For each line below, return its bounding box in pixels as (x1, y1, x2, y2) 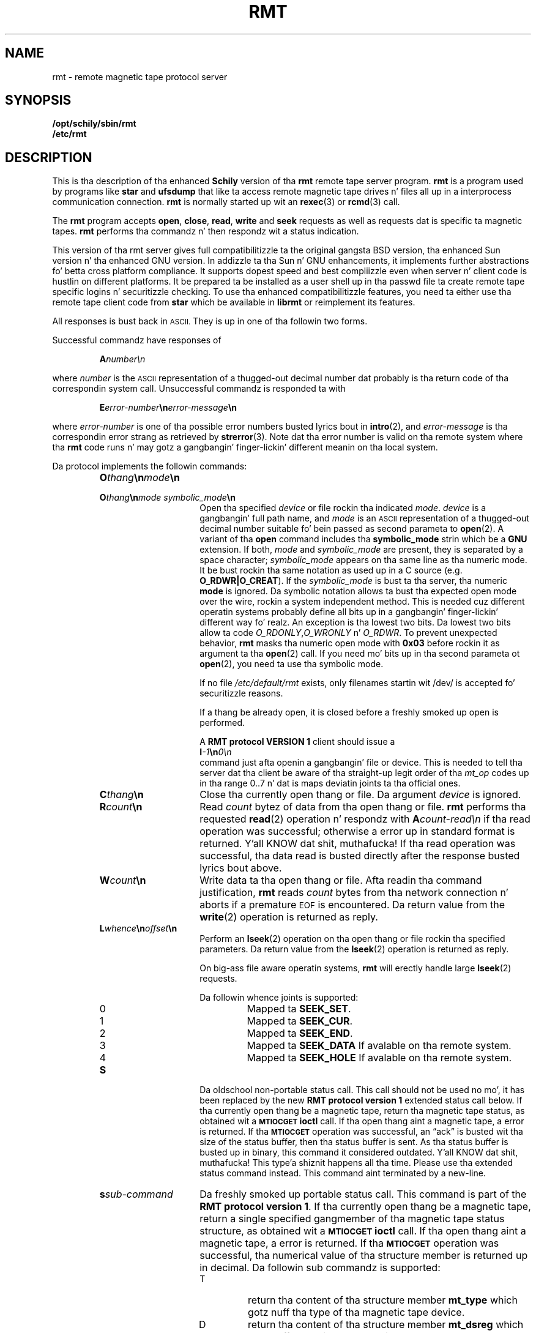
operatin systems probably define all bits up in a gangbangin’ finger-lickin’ (199, 607, 499, 618)
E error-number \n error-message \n (99, 402, 237, 413)
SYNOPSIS (5, 92, 72, 108)
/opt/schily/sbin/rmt (52, 118, 136, 129)
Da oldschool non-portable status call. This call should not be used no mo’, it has (199, 1085, 525, 1096)
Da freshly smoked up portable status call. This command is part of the (199, 1188, 527, 1201)
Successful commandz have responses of (52, 335, 221, 346)
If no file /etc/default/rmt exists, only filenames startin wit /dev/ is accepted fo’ (199, 678, 515, 689)
